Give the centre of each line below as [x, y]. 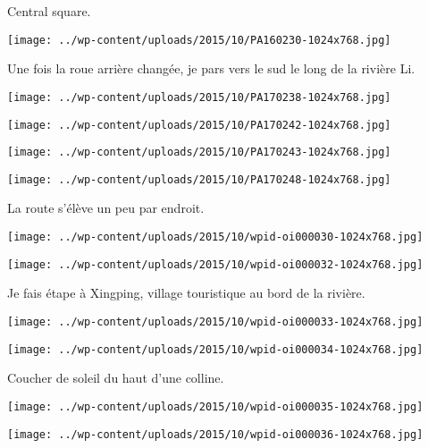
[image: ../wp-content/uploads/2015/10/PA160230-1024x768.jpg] [199, 40]
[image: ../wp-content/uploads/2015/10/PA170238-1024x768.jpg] [199, 97]
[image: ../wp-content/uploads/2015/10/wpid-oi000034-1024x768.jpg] [215, 349]
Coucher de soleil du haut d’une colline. [116, 378]
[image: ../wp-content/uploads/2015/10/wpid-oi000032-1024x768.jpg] [215, 264]
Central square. [49, 11]
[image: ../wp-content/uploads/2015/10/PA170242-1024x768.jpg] [199, 125]
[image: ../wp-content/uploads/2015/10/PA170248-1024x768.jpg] [199, 179]
